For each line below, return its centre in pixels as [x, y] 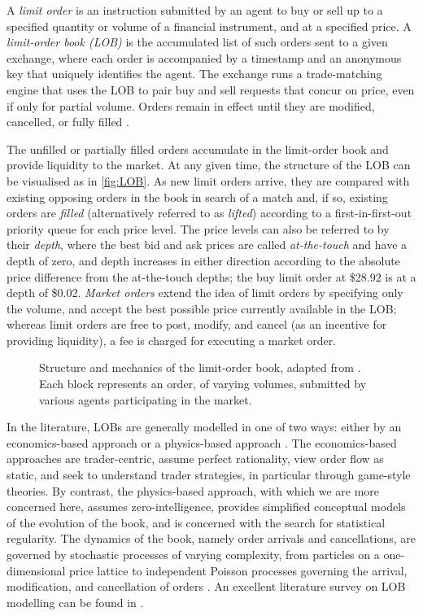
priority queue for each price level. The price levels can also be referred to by [198, 228]
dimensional [36, 570]
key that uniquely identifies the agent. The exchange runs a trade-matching [194, 74]
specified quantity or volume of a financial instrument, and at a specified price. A [209, 26]
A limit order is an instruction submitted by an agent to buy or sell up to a [195, 10]
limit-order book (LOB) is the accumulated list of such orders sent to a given [197, 42]
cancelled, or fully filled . [68, 122]
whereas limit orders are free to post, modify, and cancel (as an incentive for [197, 324]
